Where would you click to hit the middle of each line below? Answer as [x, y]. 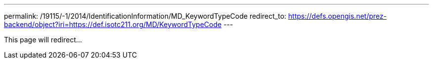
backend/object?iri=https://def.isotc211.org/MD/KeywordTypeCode [113, 24]
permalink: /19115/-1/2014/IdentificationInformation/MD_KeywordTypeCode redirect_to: [145, 16]
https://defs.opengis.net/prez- [338, 16]
